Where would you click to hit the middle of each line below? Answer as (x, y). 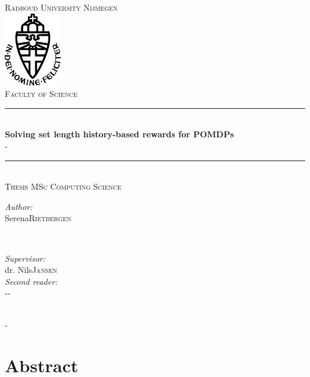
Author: (19, 206)
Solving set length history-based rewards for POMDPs (120, 134)
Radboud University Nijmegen (61, 7)
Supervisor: (25, 258)
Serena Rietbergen (38, 218)
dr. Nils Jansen (31, 270)
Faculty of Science (41, 94)
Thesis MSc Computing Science (63, 186)
